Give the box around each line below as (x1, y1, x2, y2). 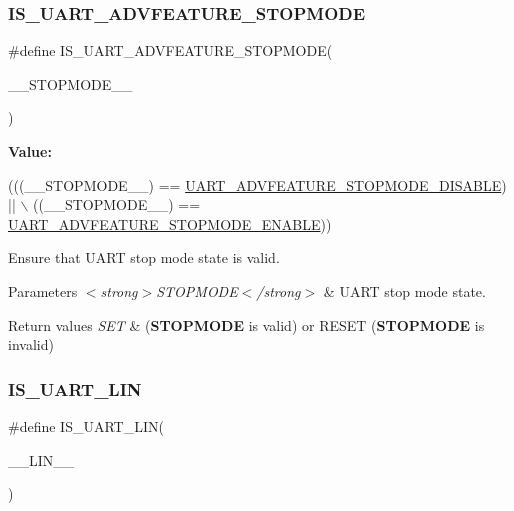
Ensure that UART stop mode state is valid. (8, 247, 280, 268)
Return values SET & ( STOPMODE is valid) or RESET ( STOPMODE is (8, 314, 485, 335)
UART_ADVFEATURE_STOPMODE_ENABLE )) (8, 213, 332, 234)
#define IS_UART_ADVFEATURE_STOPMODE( (8, 40, 333, 61)
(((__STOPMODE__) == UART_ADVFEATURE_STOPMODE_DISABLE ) (8, 174, 507, 195)
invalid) (8, 334, 54, 355)
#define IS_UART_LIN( (8, 415, 164, 436)
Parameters (8, 280, 78, 301)
